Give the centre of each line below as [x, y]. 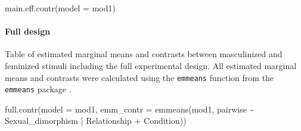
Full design [28, 31]
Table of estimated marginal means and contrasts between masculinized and [144, 54]
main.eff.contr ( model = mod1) [60, 8]
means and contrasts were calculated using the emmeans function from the [139, 77]
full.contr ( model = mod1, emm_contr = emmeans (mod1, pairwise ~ [130, 109]
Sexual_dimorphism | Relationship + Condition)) [96, 121]
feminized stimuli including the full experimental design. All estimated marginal [151, 65]
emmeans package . [38, 89]
